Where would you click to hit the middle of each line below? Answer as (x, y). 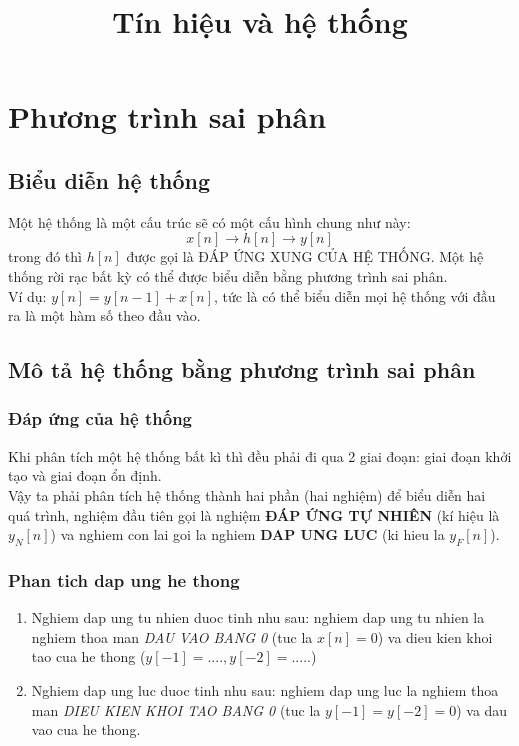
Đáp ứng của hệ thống (100, 418)
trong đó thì (45, 256)
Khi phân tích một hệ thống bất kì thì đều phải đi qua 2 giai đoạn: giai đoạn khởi (260, 455)
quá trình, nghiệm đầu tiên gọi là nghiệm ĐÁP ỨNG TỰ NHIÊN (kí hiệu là (254, 514)
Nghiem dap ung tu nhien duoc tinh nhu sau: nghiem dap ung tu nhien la (258, 617)
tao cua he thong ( (88, 656)
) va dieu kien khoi (435, 636)
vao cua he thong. (86, 729)
